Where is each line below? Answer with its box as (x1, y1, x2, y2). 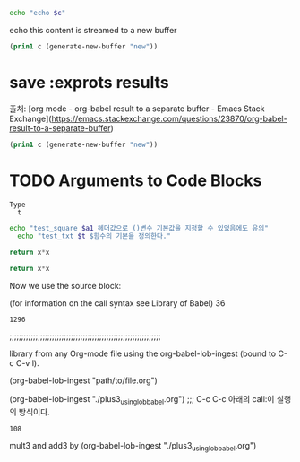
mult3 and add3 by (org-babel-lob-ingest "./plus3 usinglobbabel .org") (9, 440, 257, 453)
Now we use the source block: (9, 281, 122, 291)
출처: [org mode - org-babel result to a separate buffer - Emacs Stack (9, 103, 265, 114)
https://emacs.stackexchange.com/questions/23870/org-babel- (51, 113, 288, 124)
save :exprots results (9, 72, 169, 92)
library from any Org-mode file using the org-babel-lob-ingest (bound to (9, 348, 276, 359)
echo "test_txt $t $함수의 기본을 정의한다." (17, 231, 172, 241)
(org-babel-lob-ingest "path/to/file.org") (9, 375, 159, 386)
